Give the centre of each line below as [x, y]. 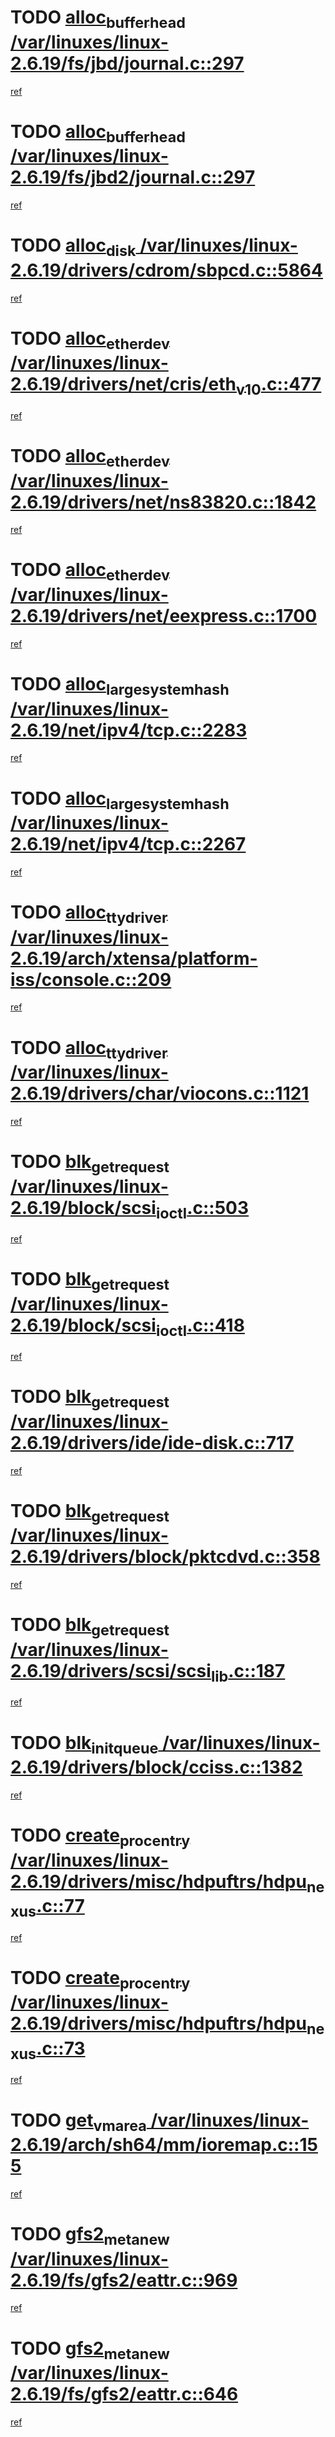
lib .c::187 [248, 1673]
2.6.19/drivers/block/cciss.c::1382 [156, 1767]
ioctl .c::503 [202, 1209]
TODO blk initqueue [84, 1744]
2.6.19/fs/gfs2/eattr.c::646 [124, 2394]
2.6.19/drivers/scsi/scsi [111, 1671]
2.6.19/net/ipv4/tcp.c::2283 [129, 730]
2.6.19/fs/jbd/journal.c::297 [127, 63]
